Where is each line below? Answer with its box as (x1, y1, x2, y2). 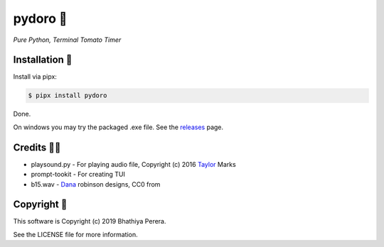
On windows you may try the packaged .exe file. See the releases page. (13, 123, 224, 131)
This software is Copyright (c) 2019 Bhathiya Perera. (13, 217, 166, 226)
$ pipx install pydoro (28, 92, 107, 99)
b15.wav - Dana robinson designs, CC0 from (31, 180, 161, 188)
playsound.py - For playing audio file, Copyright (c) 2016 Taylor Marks (31, 160, 236, 168)
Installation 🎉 (13, 54, 73, 66)
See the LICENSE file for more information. (13, 230, 138, 238)
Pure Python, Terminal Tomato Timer (13, 35, 122, 44)
